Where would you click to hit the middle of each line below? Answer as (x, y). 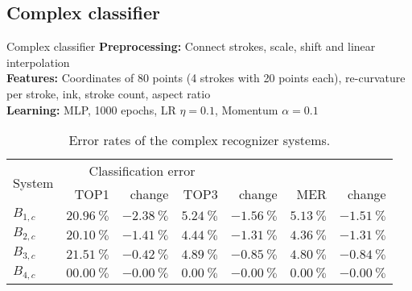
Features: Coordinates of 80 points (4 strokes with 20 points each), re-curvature (206, 78)
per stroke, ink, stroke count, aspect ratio (109, 93)
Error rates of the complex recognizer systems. (200, 140)
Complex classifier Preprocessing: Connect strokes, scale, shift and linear (191, 46)
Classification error (142, 171)
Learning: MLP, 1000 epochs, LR (91, 109)
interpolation (38, 62)
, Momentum (246, 109)
